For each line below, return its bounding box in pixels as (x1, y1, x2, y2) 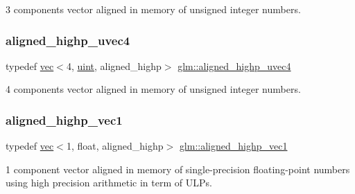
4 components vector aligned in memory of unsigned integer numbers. (6, 82, 301, 96)
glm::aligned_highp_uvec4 (177, 58, 291, 73)
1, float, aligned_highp (66, 139, 164, 153)
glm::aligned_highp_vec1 (179, 139, 288, 153)
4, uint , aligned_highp (66, 58, 162, 73)
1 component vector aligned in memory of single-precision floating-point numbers (6, 161, 350, 176)
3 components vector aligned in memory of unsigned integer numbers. (6, 2, 301, 16)
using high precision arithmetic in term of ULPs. (6, 175, 212, 190)
